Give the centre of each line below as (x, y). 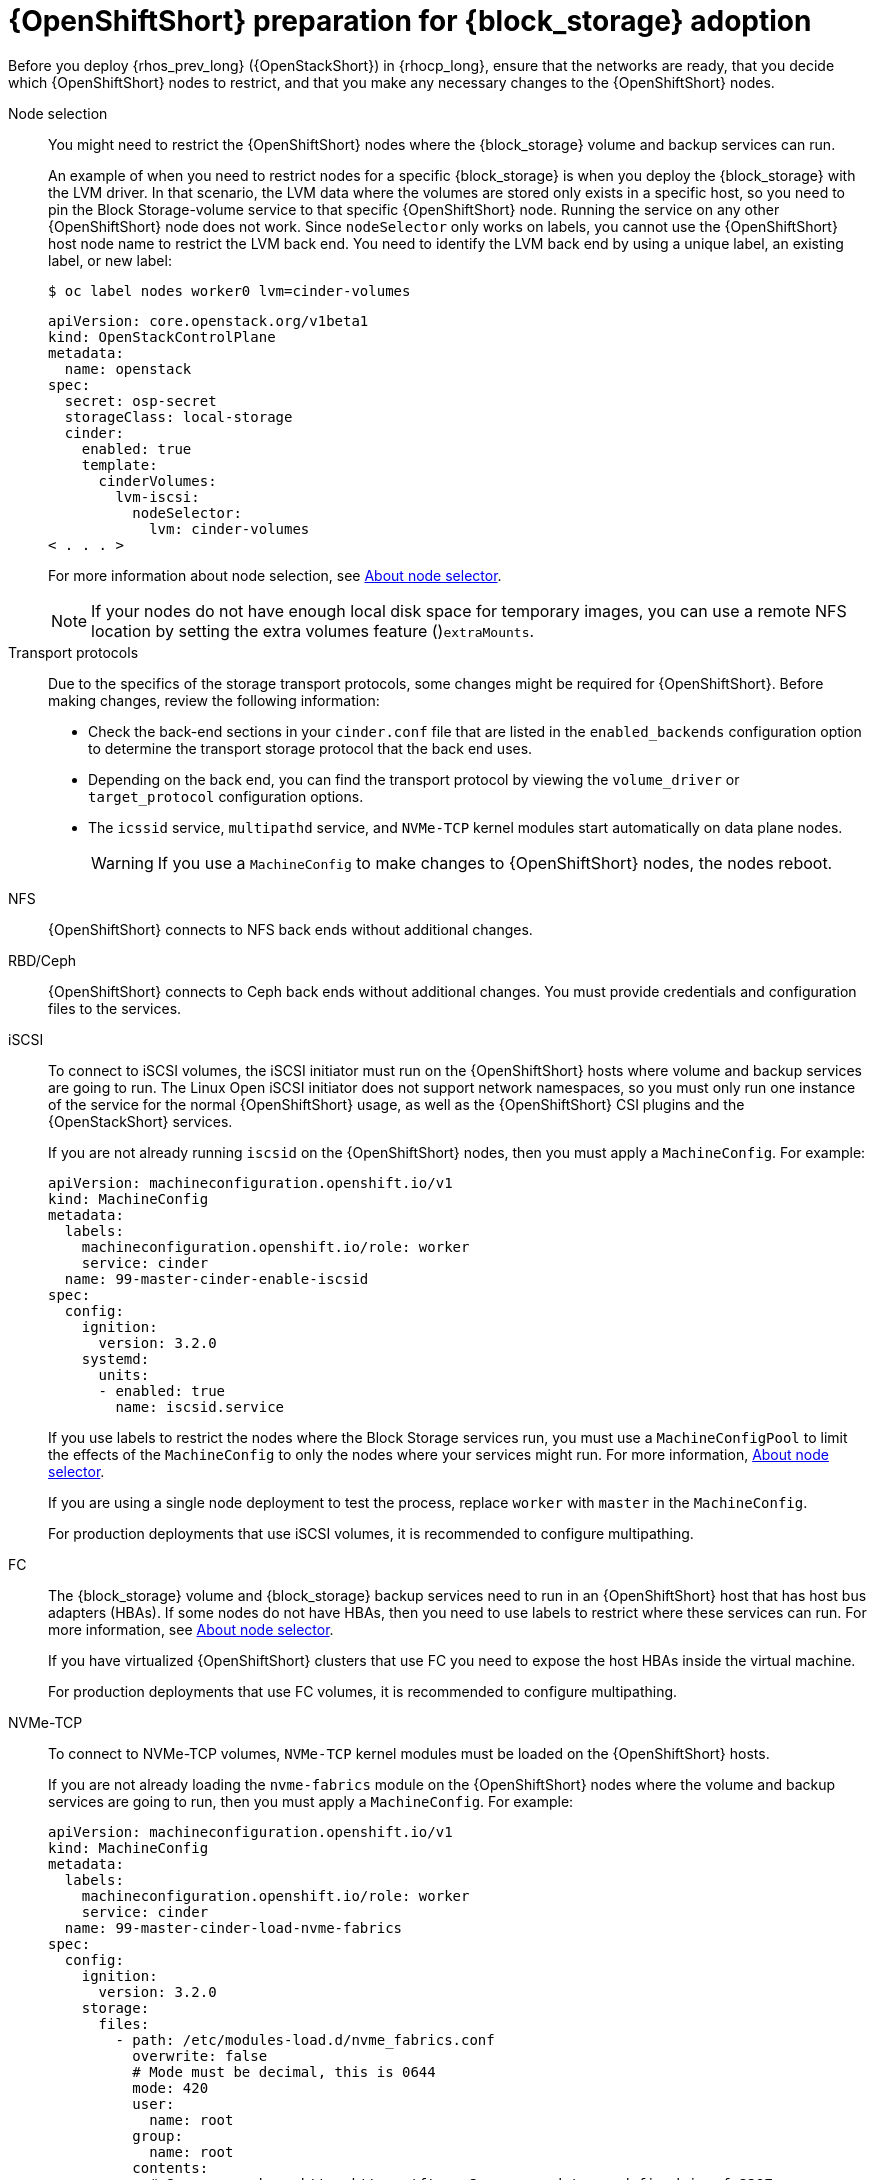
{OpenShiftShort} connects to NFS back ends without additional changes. (290, 929)
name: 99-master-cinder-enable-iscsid (216, 1278)
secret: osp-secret (140, 400)
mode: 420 (170, 2087)
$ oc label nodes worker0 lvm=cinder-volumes (229, 290)
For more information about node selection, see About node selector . (275, 575)
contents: (170, 2167)
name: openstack (128, 368)
